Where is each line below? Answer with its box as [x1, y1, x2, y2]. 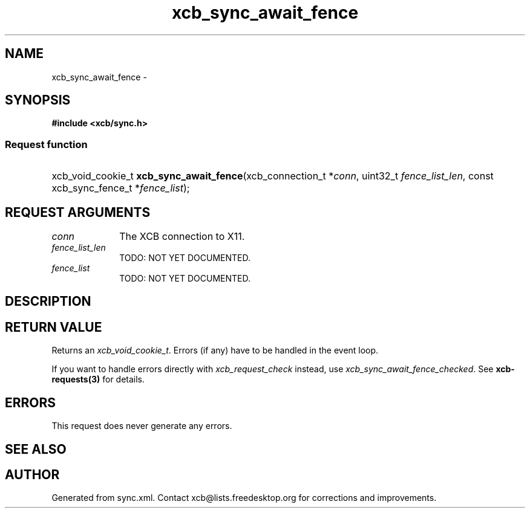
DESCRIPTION [5, 294, 91, 309]
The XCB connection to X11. [119, 230, 245, 243]
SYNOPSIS [5, 92, 71, 108]
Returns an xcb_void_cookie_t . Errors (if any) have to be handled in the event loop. [51, 345, 379, 356]
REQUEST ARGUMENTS [5, 204, 151, 220]
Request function [5, 138, 88, 150]
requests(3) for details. [51, 374, 145, 385]
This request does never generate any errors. [51, 421, 232, 431]
